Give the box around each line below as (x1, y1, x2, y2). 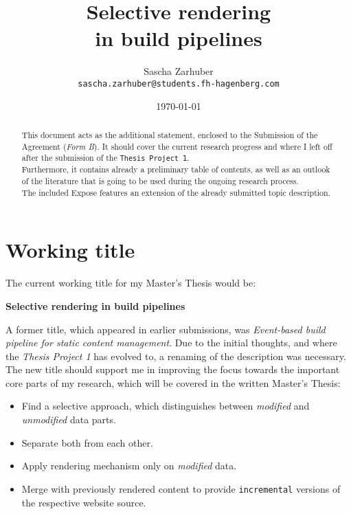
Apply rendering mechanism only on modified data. (21, 458, 237, 473)
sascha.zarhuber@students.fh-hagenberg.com (78, 78, 280, 89)
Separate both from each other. (21, 435, 153, 449)
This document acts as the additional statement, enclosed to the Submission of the (21, 128, 318, 140)
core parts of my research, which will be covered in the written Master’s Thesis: (5, 375, 341, 390)
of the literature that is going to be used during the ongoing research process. (21, 175, 299, 187)
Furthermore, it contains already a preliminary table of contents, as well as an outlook (21, 164, 330, 175)
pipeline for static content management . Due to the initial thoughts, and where (5, 335, 337, 350)
